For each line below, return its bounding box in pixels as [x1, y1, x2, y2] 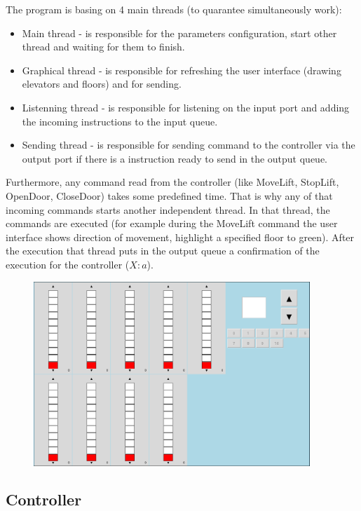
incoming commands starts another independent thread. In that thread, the [6, 202, 330, 217]
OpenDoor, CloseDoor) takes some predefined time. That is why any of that [6, 188, 333, 203]
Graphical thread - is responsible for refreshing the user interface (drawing [22, 62, 341, 77]
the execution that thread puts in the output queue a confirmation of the [6, 243, 320, 258]
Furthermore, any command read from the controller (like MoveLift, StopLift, [6, 175, 339, 189]
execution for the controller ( [6, 257, 130, 271]
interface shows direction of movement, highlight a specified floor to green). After [6, 229, 355, 244]
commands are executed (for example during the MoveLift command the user [6, 216, 338, 231]
